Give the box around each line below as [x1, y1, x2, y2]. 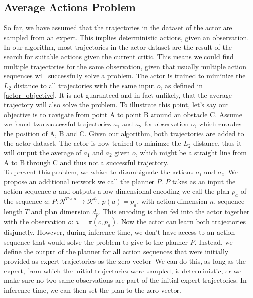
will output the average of [4, 147, 81, 157]
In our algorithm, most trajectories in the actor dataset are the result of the [4, 42, 232, 52]
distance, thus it [193, 138, 242, 148]
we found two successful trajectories [4, 119, 111, 129]
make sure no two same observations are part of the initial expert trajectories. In [4, 275, 247, 285]
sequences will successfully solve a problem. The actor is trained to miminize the [4, 71, 246, 81]
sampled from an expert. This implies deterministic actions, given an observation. [4, 32, 249, 42]
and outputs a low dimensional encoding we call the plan [59, 186, 230, 196]
